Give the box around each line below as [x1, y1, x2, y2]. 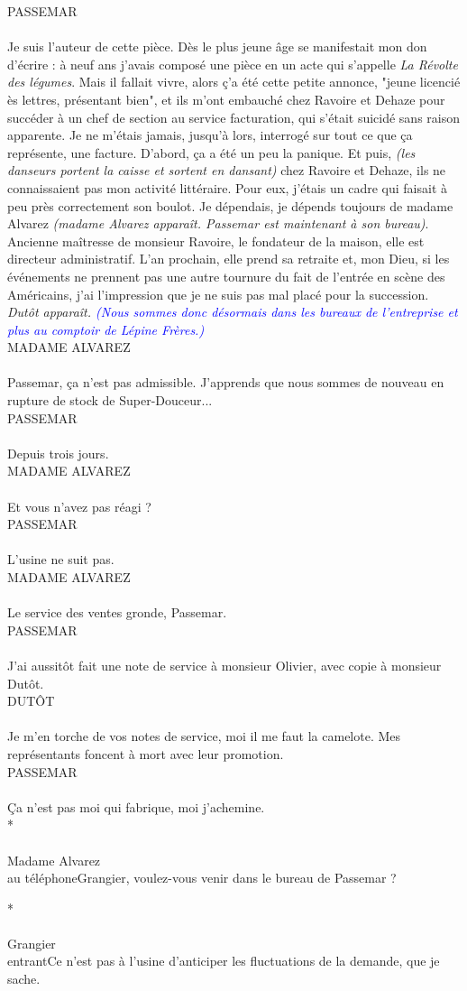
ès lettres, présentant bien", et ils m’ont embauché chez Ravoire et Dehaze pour [7, 89, 445, 108]
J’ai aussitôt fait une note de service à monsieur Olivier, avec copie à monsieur [7, 655, 442, 674]
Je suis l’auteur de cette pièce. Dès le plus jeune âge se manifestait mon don [7, 37, 427, 56]
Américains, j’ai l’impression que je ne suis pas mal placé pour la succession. [7, 284, 429, 303]
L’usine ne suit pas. [7, 550, 114, 569]
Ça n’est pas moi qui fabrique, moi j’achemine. [7, 797, 265, 816]
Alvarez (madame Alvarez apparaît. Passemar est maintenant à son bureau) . [7, 214, 429, 233]
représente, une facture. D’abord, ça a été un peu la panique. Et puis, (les [7, 143, 416, 162]
